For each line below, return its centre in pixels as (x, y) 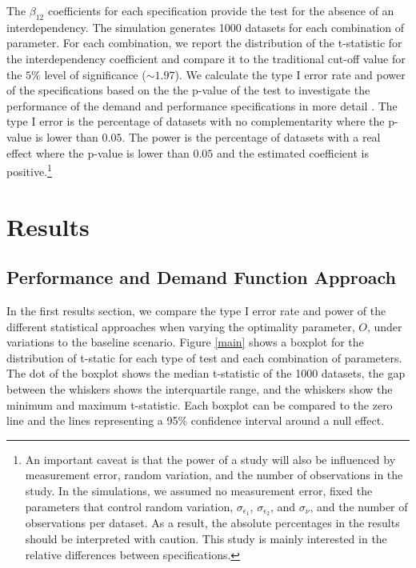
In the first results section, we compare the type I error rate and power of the (196, 310)
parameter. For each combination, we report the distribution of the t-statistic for (204, 43)
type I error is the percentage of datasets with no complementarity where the (196, 121)
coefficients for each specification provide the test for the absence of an (221, 10)
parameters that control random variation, (129, 506)
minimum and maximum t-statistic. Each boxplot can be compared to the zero (200, 404)
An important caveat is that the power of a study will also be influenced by (210, 459)
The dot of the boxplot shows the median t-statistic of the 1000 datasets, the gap (206, 373)
